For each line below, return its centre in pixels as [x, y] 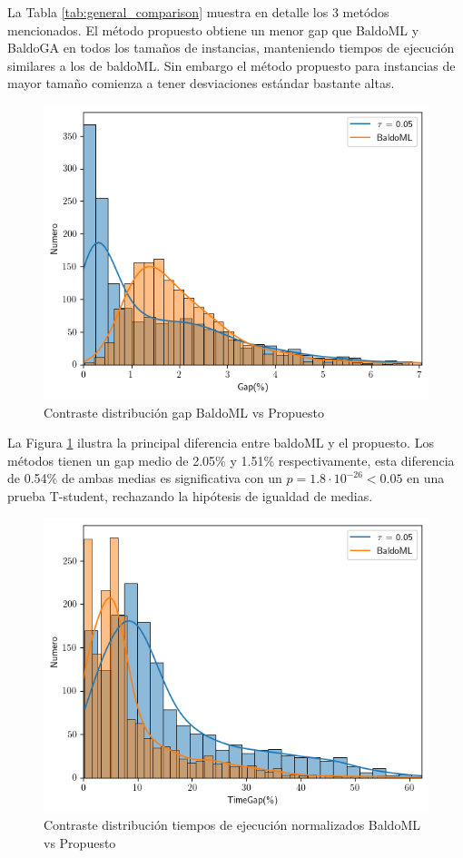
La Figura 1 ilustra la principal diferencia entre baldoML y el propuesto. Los [221, 443]
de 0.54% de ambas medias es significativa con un [145, 478]
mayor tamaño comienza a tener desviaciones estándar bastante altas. [201, 83]
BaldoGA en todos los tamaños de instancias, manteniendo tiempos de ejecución [231, 48]
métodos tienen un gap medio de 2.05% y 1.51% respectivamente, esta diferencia [231, 460]
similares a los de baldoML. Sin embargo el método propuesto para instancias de [231, 65]
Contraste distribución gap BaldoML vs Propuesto [184, 412]
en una [426, 478]
